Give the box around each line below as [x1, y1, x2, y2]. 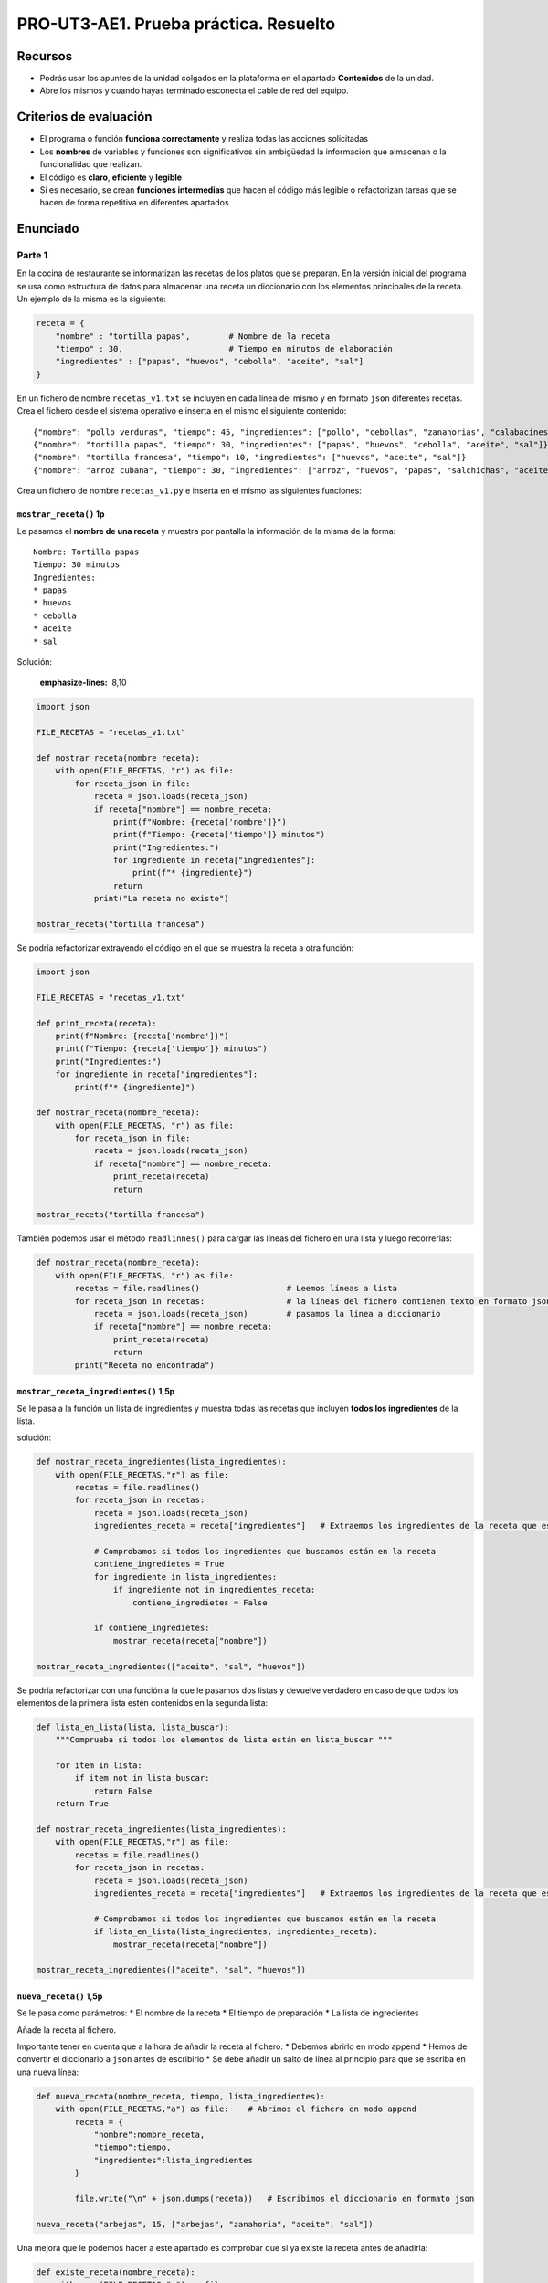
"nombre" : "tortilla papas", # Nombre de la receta [55, 331, 331, 342]
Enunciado [16, 221, 79, 237]
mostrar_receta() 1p [16, 509, 105, 520]
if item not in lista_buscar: [74, 1773, 210, 1783]
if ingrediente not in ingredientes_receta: [112, 1584, 316, 1595]
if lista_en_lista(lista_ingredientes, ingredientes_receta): [93, 1927, 379, 1937]
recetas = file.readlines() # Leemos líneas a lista [74, 1283, 397, 1294]
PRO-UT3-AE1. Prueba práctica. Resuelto [16, 14, 336, 34]
